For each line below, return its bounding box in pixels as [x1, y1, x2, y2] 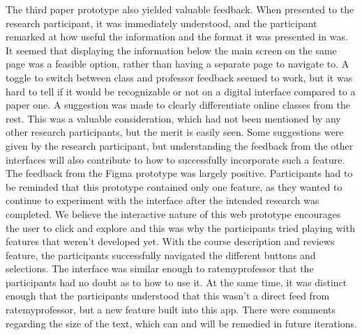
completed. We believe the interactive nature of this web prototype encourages [6, 206, 341, 221]
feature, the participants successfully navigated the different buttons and [6, 247, 316, 262]
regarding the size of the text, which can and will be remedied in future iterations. [6, 315, 357, 330]
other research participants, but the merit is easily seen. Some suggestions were [6, 125, 344, 139]
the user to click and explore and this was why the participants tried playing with [6, 220, 355, 235]
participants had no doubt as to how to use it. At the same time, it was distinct [6, 274, 347, 289]
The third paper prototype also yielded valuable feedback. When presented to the [6, 2, 354, 16]
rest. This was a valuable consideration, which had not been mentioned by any [6, 111, 341, 125]
